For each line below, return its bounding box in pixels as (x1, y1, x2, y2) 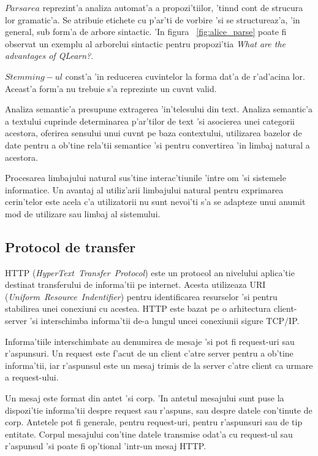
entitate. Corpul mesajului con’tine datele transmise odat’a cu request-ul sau (5, 427, 293, 440)
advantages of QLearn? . (5, 49, 94, 62)
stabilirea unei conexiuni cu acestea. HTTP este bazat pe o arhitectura (5, 302, 271, 315)
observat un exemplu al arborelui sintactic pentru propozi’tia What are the (5, 37, 286, 50)
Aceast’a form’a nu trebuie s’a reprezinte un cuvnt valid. (5, 82, 217, 95)
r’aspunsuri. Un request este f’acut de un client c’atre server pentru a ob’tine (5, 347, 293, 360)
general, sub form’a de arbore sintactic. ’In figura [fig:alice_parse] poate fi (5, 25, 287, 38)
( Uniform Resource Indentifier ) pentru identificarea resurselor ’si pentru (5, 290, 278, 303)
